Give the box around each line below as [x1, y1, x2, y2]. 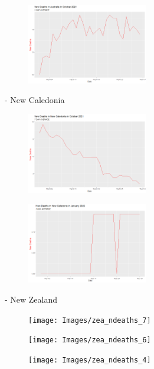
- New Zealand [5, 293, 58, 305]
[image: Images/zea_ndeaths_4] [28, 355, 151, 364]
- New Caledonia [5, 94, 65, 106]
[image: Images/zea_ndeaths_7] [28, 316, 151, 325]
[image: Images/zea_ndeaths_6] [28, 336, 151, 345]
